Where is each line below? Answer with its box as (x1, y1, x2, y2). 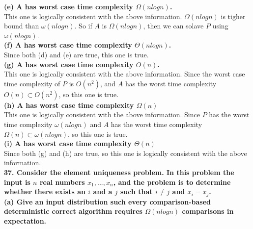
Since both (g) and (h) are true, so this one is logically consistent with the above (4, 148, 247, 158)
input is (4, 177, 30, 187)
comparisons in (182, 206, 234, 216)
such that (120, 186, 153, 197)
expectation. (4, 215, 47, 226)
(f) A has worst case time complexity (4, 40, 132, 50)
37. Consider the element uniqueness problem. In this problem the (4, 167, 234, 177)
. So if (74, 21, 92, 31)
